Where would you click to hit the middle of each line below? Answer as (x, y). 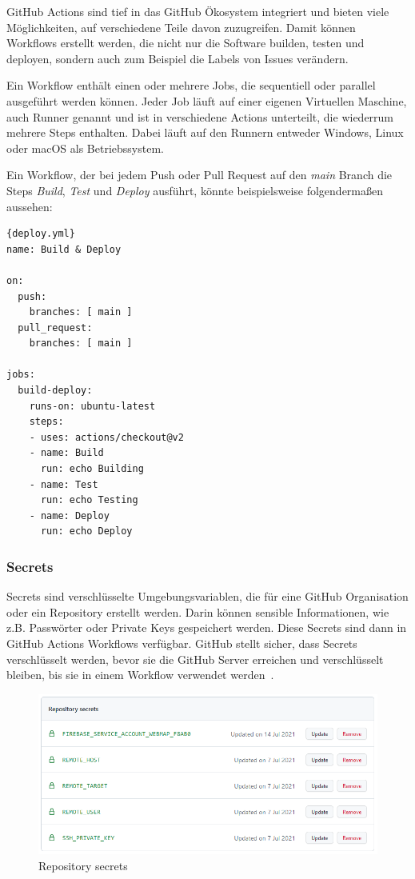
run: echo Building (92, 469)
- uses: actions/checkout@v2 (106, 437)
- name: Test (64, 484)
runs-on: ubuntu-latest (92, 406)
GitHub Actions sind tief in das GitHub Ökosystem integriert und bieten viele (198, 11)
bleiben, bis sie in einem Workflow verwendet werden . (140, 675)
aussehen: (30, 206)
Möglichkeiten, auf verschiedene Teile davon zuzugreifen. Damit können (181, 27)
